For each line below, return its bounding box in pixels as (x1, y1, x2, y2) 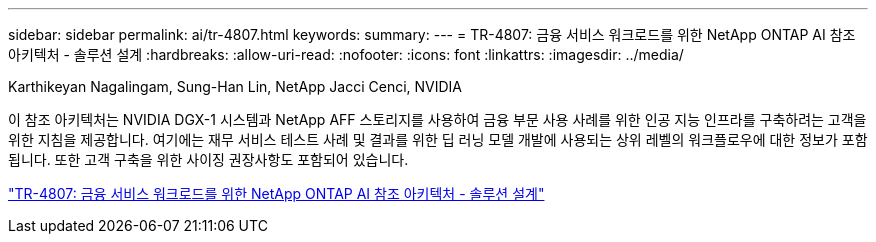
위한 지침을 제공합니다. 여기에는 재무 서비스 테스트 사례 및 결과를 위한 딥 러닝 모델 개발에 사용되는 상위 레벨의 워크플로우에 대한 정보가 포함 (8, 131, 868, 148)
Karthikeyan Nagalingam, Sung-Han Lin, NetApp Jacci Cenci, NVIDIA (8, 78, 463, 95)
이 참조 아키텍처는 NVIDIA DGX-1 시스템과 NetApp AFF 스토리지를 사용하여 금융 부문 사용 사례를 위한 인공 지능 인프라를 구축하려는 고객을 (8, 111, 867, 128)
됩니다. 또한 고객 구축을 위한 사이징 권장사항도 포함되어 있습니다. (8, 151, 409, 168)
